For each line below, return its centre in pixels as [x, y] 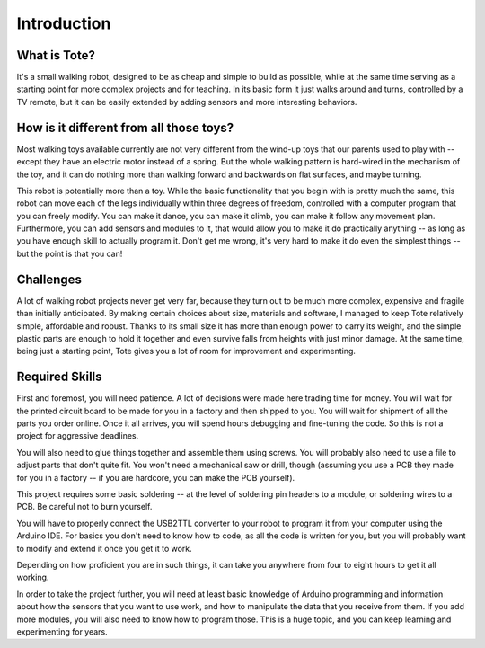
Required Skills [59, 377]
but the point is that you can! [70, 253]
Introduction [64, 23]
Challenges [49, 279]
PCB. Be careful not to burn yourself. [84, 507]
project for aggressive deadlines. [78, 436]
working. [33, 577]
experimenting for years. [62, 631]
